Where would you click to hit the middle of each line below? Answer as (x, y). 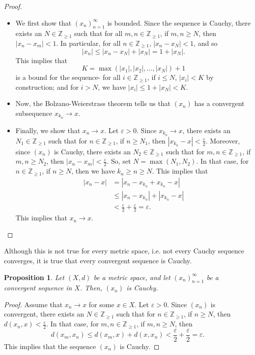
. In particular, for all (88, 43)
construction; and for (47, 87)
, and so (206, 43)
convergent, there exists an (44, 314)
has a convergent (219, 103)
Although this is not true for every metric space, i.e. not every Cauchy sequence (124, 251)
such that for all (99, 33)
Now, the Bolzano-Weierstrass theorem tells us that (93, 103)
